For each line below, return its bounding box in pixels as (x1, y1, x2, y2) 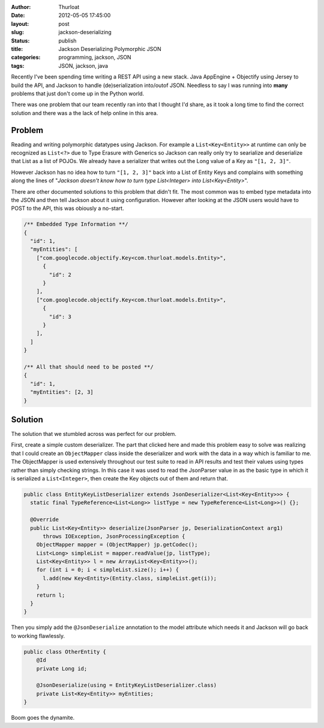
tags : (11, 62, 25, 69)
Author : (11, 4, 31, 10)
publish (58, 37, 77, 44)
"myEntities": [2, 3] (30, 389, 94, 396)
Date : (11, 12, 25, 19)
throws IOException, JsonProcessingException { (43, 533, 185, 540)
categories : (11, 54, 41, 61)
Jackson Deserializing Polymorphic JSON (58, 45, 161, 52)
